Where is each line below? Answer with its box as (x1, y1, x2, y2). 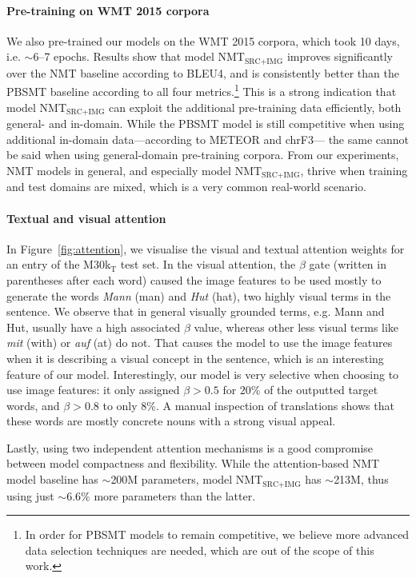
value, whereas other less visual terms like (194, 318, 399, 335)
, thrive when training (300, 161, 408, 178)
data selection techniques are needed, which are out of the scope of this (25, 541, 374, 558)
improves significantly (286, 48, 393, 65)
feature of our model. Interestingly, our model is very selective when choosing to (6, 365, 399, 382)
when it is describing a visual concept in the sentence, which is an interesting (6, 349, 384, 366)
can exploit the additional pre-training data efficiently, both (109, 98, 402, 115)
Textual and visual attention (6, 209, 166, 226)
